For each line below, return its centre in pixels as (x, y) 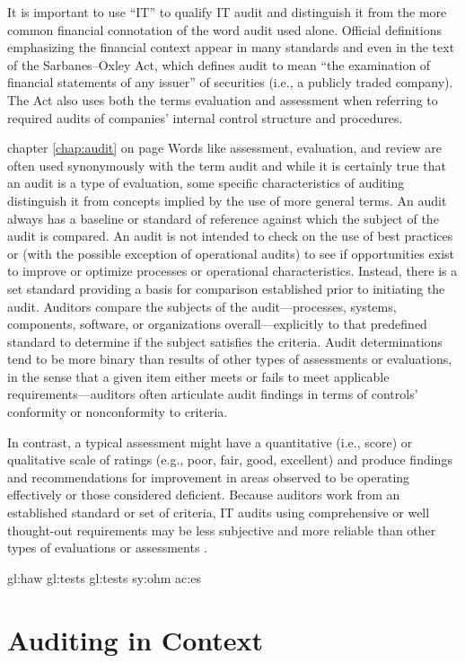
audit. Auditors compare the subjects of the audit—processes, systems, (202, 306)
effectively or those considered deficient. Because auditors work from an (204, 495)
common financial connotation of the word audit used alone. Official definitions (225, 29)
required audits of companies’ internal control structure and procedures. (205, 117)
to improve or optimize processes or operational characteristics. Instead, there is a (232, 271)
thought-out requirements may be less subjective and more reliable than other (222, 530)
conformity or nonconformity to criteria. (118, 412)
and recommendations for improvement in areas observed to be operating (209, 477)
